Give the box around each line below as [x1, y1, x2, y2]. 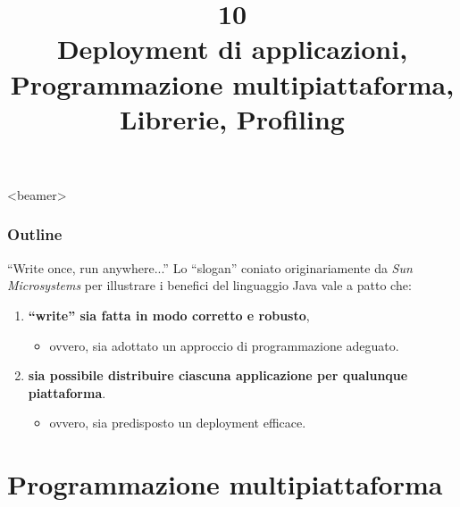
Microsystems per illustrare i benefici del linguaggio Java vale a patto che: [7, 276, 412, 295]
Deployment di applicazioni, [56, 30, 408, 67]
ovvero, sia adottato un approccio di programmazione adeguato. [49, 336, 399, 354]
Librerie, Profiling [120, 100, 345, 137]
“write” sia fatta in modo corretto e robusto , [28, 305, 310, 324]
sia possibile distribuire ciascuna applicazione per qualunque [28, 366, 408, 385]
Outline [7, 223, 63, 245]
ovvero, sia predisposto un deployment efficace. [49, 413, 306, 432]
